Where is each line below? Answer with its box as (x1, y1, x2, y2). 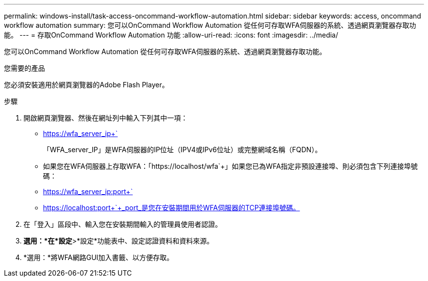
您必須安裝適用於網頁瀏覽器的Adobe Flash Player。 (4, 80, 169, 89)
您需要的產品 (4, 64, 45, 72)
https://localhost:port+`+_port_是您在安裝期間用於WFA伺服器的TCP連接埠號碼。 (43, 203, 300, 212)
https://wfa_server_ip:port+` (43, 187, 133, 196)
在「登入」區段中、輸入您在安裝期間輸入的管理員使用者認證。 (23, 220, 222, 228)
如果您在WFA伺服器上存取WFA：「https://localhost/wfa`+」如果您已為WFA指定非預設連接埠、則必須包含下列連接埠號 (43, 162, 418, 170)
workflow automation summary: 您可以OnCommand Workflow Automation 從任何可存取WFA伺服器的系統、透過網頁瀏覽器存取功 (4, 21, 416, 29)
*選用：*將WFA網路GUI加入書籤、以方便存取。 (23, 253, 174, 261)
